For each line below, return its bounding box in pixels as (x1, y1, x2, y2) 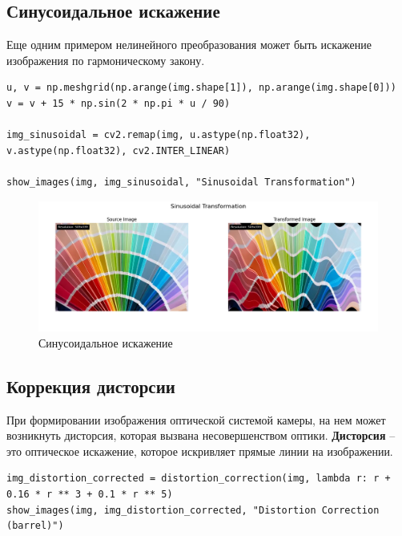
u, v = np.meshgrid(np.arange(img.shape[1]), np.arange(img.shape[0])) (6, 82, 396, 94)
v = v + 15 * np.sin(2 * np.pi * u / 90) (6, 97, 231, 109)
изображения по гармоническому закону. (6, 51, 205, 68)
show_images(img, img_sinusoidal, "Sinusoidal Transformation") (6, 176, 356, 188)
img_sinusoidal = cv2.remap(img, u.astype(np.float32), (6, 129, 311, 141)
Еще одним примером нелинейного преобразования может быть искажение (6, 36, 372, 53)
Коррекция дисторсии (6, 373, 175, 398)
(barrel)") (6, 520, 64, 532)
